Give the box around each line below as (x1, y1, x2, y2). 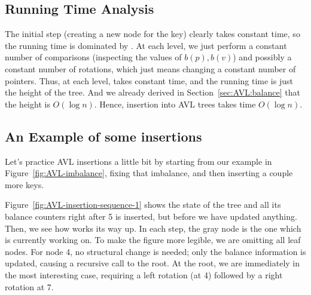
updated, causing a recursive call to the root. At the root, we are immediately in (5, 257, 300, 269)
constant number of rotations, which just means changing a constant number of (5, 62, 296, 75)
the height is (5, 97, 50, 110)
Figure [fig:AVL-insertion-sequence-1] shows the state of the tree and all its (5, 198, 281, 211)
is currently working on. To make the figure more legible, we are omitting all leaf (5, 233, 301, 246)
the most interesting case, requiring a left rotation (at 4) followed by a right (5, 268, 283, 281)
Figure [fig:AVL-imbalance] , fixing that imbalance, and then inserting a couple (5, 167, 293, 179)
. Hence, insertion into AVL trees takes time (94, 97, 256, 110)
